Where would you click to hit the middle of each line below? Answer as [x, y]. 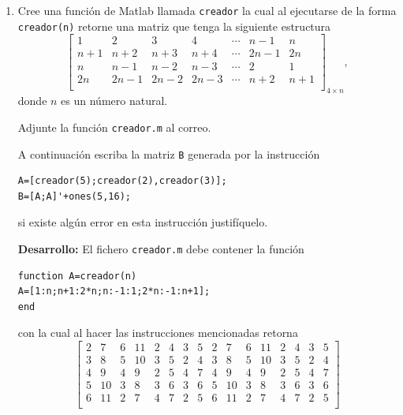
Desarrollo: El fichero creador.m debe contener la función [161, 248]
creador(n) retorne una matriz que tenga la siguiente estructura [174, 26]
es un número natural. [114, 101]
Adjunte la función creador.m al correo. [114, 127]
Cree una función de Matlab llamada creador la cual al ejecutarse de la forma [207, 10]
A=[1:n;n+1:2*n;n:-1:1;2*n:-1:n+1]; [114, 292]
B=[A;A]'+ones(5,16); [74, 196]
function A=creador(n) [77, 276]
